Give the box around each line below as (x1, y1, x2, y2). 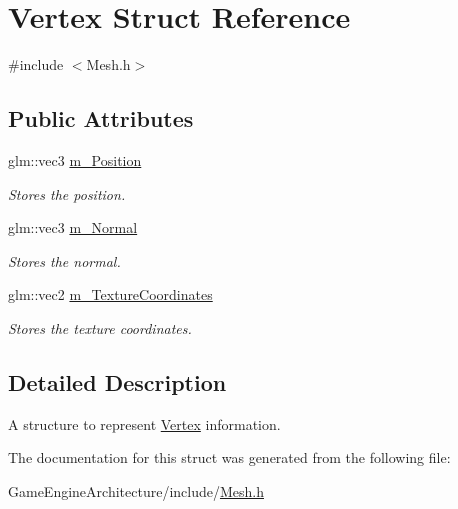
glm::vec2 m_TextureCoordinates (8, 284, 213, 305)
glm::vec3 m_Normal (8, 217, 138, 238)
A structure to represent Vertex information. (8, 413, 281, 434)
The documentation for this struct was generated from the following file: (8, 447, 451, 468)
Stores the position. (8, 183, 126, 204)
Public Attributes (8, 103, 194, 134)
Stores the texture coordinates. (8, 317, 192, 338)
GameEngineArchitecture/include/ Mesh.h (8, 480, 264, 501)
